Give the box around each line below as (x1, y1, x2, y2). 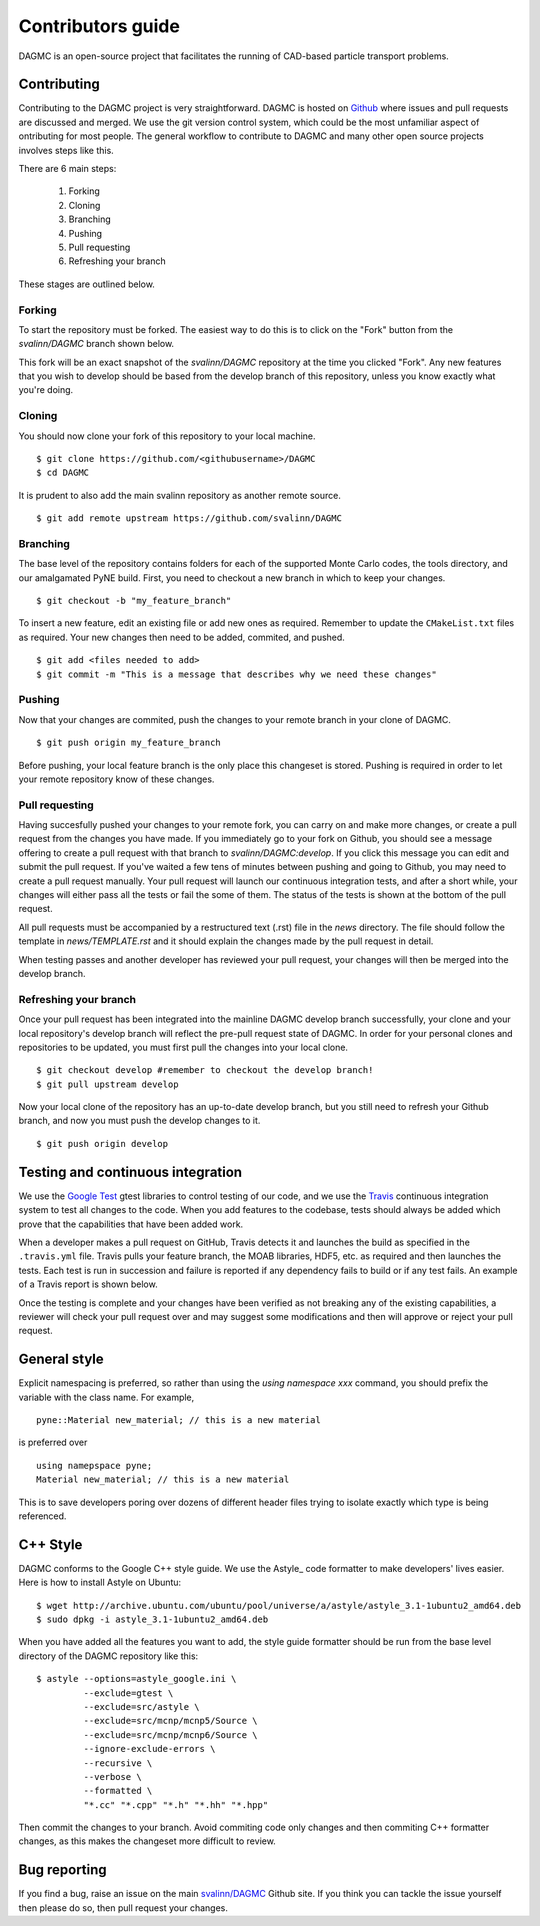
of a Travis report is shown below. (18, 1278, 159, 1290)
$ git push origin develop (36, 1138, 169, 1149)
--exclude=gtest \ (83, 1687, 174, 1699)
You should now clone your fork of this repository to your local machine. (18, 430, 316, 442)
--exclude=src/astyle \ (83, 1701, 200, 1712)
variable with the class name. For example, (18, 1391, 195, 1403)
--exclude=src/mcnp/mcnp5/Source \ (83, 1715, 259, 1727)
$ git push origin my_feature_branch (36, 737, 222, 749)
